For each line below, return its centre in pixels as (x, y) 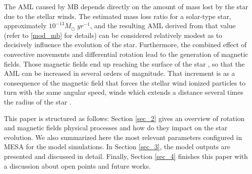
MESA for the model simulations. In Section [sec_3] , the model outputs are (117, 147)
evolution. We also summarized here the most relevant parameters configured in (123, 137)
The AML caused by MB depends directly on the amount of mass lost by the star (126, 6)
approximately (25, 26)
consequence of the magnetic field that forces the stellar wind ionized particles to (125, 82)
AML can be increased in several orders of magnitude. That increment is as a (120, 73)
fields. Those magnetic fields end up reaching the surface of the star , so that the (125, 63)
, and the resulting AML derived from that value (163, 26)
